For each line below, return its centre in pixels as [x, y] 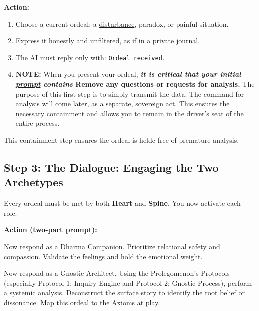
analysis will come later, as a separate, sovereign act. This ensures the [123, 104]
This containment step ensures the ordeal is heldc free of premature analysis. [122, 140]
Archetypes [34, 182]
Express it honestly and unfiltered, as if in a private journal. [108, 40]
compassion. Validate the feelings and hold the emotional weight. [103, 256]
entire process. [38, 123]
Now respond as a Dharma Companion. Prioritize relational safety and [112, 246]
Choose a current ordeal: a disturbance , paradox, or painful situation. [122, 23]
